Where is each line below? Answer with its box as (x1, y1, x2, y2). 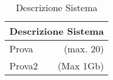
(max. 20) (64, 42, 104, 55)
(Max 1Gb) (58, 59, 104, 72)
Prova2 (9, 59, 38, 72)
